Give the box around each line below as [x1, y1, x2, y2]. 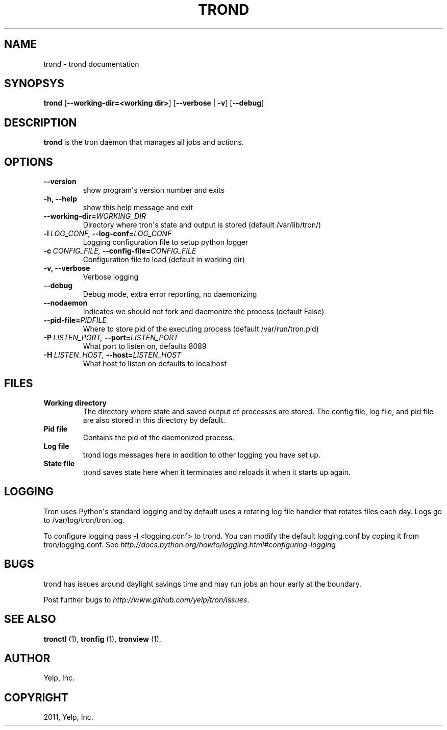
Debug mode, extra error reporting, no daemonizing [83, 290, 257, 299]
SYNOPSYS [4, 77, 64, 90]
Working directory [43, 398, 107, 407]
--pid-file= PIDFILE [43, 316, 107, 325]
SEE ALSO [4, 613, 56, 626]
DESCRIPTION [4, 116, 77, 129]
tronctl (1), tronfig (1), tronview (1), [43, 634, 161, 643]
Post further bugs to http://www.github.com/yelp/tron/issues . [43, 595, 250, 604]
